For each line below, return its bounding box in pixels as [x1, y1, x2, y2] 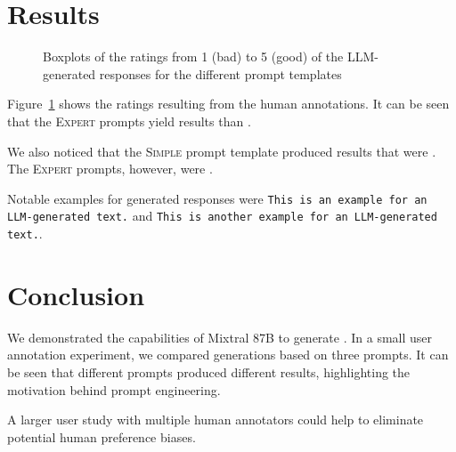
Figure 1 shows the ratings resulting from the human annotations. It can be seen [7, 94, 450, 113]
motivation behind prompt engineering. [7, 380, 221, 399]
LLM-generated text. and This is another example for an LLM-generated [7, 206, 437, 225]
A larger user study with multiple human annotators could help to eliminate [7, 410, 424, 429]
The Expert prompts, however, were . [7, 159, 213, 178]
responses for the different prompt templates [99, 64, 342, 83]
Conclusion [7, 276, 145, 312]
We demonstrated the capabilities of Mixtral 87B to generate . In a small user [7, 327, 433, 346]
